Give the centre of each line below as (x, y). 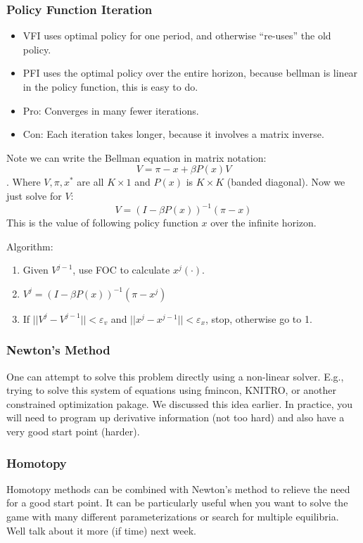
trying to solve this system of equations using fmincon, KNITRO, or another (171, 390)
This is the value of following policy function (102, 223)
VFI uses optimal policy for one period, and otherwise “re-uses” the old (177, 36)
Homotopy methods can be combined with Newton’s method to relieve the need (178, 488)
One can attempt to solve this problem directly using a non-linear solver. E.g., (175, 376)
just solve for (34, 195)
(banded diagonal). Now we (286, 182)
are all (90, 182)
